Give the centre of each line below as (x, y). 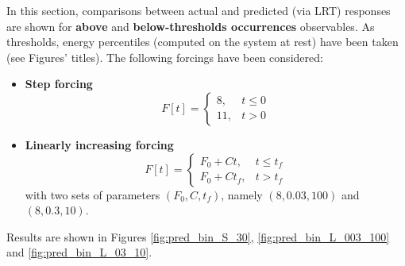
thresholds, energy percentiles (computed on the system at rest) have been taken (202, 42)
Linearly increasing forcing (99, 144)
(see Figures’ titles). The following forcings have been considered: (165, 57)
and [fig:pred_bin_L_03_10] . (79, 252)
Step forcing (59, 84)
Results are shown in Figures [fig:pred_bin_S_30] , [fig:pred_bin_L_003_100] (198, 236)
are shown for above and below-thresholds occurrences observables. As (191, 26)
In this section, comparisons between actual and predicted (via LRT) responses (199, 10)
